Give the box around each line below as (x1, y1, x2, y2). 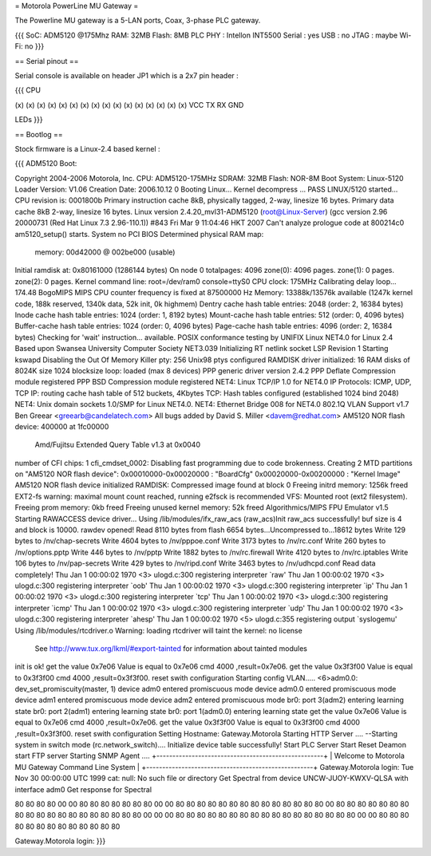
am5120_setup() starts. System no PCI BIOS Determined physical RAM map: (14, 229, 264, 239)
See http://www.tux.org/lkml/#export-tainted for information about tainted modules (34, 643, 307, 653)
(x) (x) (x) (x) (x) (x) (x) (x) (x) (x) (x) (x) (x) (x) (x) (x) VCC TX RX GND (14, 100, 244, 109)
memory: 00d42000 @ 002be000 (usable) (34, 247, 176, 257)
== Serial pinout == (14, 56, 79, 65)
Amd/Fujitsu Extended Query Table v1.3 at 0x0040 (34, 440, 201, 450)
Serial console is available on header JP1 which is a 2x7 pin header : (14, 70, 239, 80)
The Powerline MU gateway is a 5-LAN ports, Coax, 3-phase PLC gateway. (14, 16, 261, 26)
